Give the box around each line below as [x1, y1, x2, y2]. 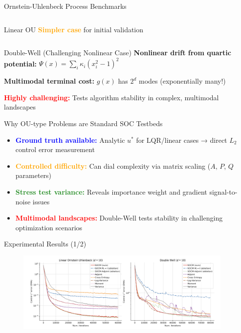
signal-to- [209, 187, 238, 197]
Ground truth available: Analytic [15, 134, 125, 145]
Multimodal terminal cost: [4, 76, 94, 86]
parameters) [15, 170, 52, 180]
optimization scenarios [15, 222, 83, 232]
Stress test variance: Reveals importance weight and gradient [15, 187, 207, 197]
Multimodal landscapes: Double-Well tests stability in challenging [15, 213, 223, 223]
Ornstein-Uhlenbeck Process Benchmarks [4, 1, 127, 11]
